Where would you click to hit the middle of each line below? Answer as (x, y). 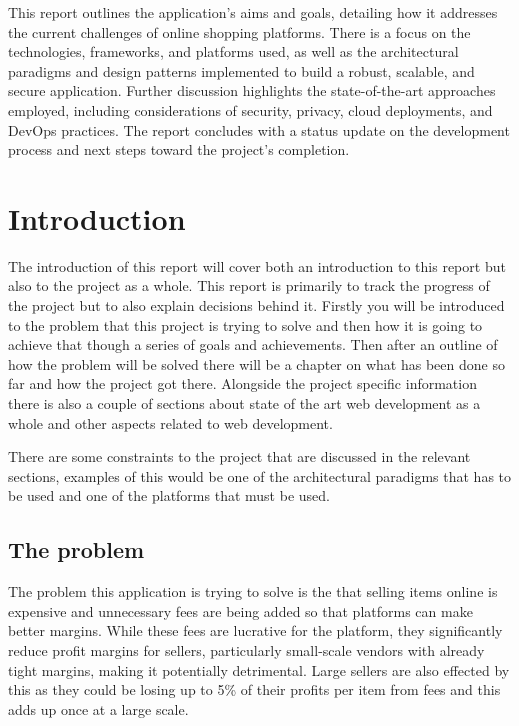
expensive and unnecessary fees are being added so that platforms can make (240, 610)
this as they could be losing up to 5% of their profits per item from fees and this (254, 689)
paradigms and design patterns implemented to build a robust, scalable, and (241, 70)
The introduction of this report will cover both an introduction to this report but (257, 265)
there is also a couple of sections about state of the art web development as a (244, 403)
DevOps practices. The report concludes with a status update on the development (259, 129)
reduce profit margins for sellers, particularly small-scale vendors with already (246, 649)
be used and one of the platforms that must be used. (169, 495)
